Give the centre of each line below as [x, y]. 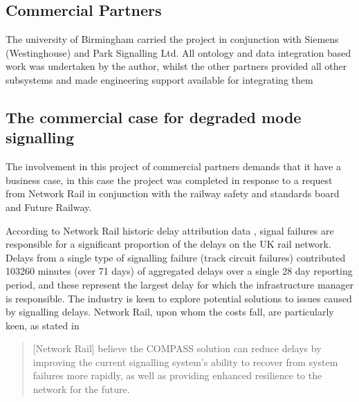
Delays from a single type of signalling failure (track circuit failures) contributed [176, 257]
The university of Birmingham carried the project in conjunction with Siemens [172, 39]
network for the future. [81, 389]
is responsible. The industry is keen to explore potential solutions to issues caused [179, 298]
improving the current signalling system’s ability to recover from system [185, 362]
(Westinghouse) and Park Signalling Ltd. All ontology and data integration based [178, 52]
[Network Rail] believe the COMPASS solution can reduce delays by [177, 348]
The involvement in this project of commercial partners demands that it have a [173, 166]
